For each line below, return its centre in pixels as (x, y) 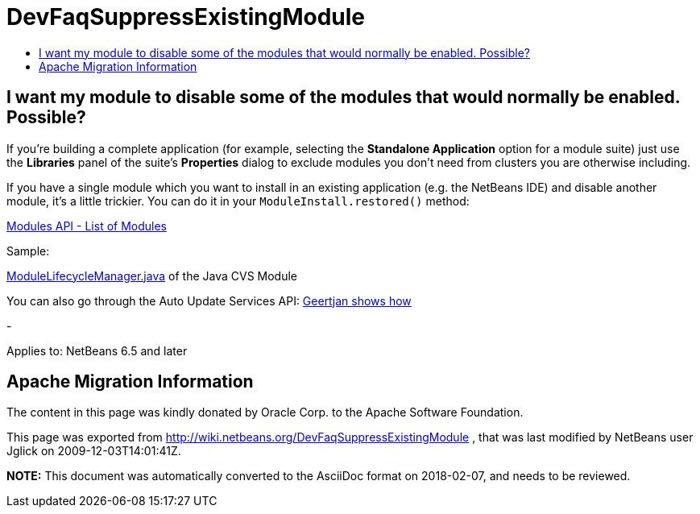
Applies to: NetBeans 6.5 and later (97, 350)
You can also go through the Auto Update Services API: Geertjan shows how (209, 301)
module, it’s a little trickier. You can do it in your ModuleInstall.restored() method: (238, 201)
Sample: (28, 251)
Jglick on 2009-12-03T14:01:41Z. (94, 451)
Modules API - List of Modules (87, 226)
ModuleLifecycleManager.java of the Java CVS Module (152, 276)
